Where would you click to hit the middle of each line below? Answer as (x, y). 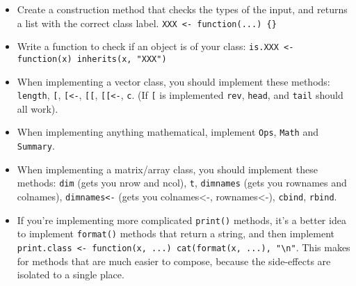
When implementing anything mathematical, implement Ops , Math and (168, 132)
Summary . (36, 146)
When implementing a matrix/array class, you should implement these (167, 169)
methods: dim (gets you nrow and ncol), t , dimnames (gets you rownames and (182, 183)
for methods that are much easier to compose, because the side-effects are (174, 261)
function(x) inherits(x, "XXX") (92, 59)
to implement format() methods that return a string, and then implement (176, 233)
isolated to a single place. (71, 275)
